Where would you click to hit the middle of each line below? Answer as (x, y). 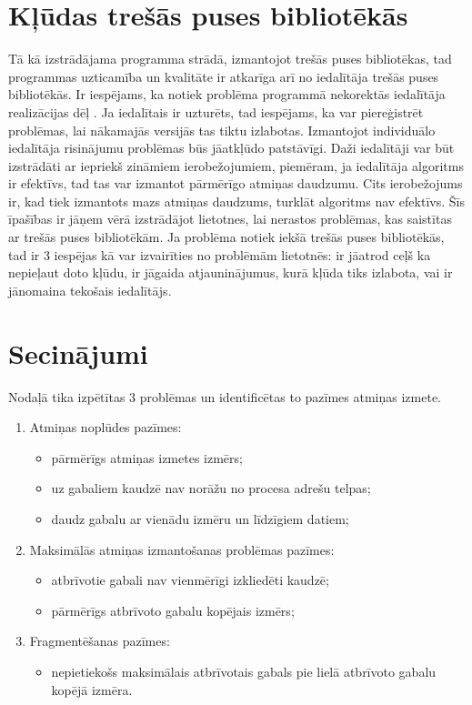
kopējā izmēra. (92, 689)
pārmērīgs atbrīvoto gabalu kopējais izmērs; (173, 610)
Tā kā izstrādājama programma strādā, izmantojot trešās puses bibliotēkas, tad (230, 59)
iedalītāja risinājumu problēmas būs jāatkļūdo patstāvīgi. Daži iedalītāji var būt (231, 148)
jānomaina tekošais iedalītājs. (90, 290)
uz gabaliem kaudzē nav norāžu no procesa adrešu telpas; (211, 488)
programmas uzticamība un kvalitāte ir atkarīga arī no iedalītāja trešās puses (224, 76)
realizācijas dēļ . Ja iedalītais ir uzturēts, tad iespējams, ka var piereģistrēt (216, 111)
